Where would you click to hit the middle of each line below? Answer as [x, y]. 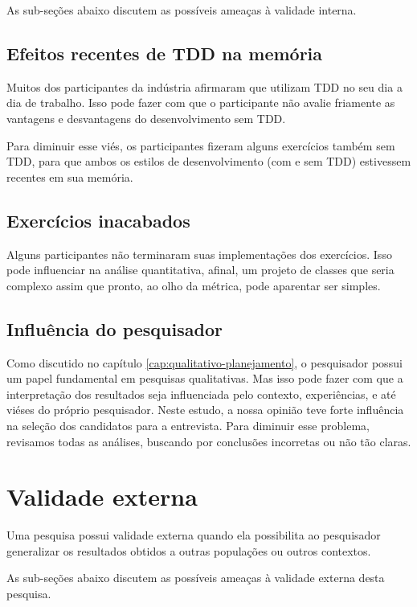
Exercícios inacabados [98, 220]
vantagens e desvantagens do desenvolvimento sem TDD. [146, 118]
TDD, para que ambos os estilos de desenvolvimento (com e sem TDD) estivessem [209, 161]
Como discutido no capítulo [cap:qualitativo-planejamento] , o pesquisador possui [204, 362]
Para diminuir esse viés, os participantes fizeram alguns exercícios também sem [201, 145]
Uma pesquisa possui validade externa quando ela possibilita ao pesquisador [194, 535]
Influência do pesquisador [114, 328]
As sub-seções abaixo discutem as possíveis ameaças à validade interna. [182, 10]
